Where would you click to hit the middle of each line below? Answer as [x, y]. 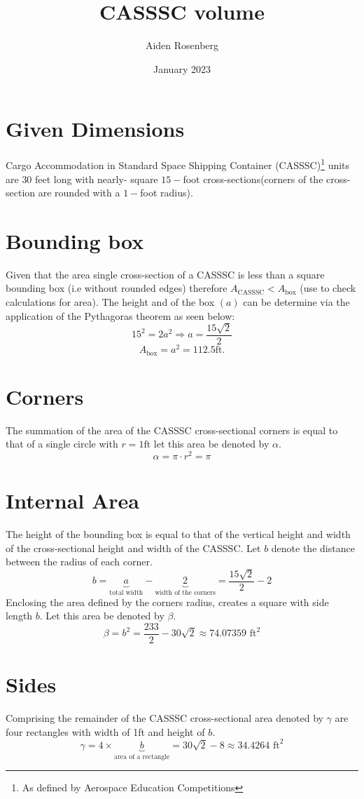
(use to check [328, 288]
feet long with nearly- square [97, 179]
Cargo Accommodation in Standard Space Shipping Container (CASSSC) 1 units [178, 164]
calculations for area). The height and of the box [110, 302]
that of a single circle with [62, 444]
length [19, 616]
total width [126, 593]
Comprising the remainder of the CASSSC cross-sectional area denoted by [164, 717]
